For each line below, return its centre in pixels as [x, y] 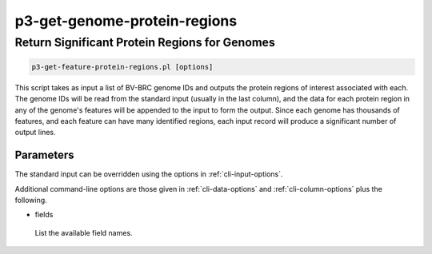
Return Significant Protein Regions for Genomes [145, 42]
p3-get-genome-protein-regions [126, 21]
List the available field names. [84, 232]
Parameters [44, 155]
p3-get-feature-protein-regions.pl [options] [122, 67]
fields [44, 215]
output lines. [35, 133]
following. [31, 200]
